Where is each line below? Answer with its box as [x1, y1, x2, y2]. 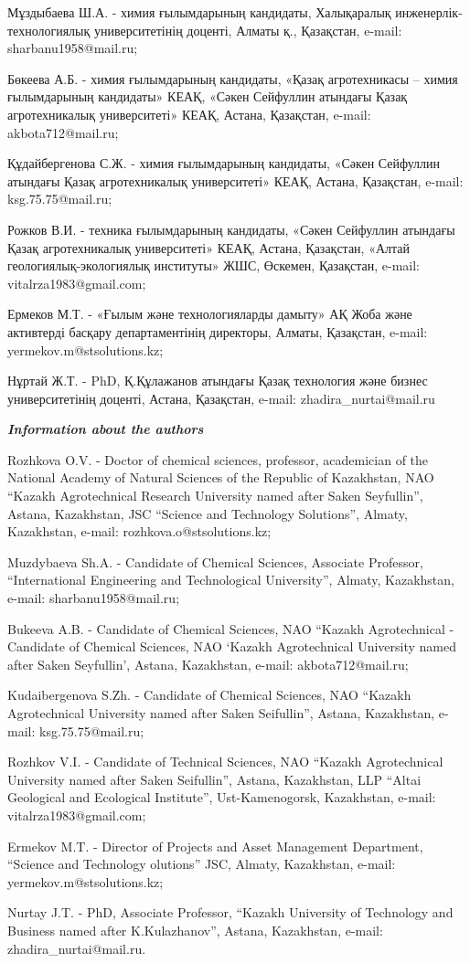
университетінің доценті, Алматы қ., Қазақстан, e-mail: [93, 20, 402, 39]
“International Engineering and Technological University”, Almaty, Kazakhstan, [7, 570, 454, 589]
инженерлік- [395, 3, 463, 21]
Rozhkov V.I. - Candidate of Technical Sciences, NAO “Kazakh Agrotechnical [7, 752, 443, 771]
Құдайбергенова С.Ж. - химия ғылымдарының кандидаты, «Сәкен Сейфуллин [7, 153, 441, 173]
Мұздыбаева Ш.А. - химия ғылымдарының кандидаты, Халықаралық [7, 3, 391, 21]
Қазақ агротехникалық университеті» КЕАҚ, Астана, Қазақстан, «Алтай [7, 238, 411, 257]
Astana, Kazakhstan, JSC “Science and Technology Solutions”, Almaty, [7, 503, 408, 523]
